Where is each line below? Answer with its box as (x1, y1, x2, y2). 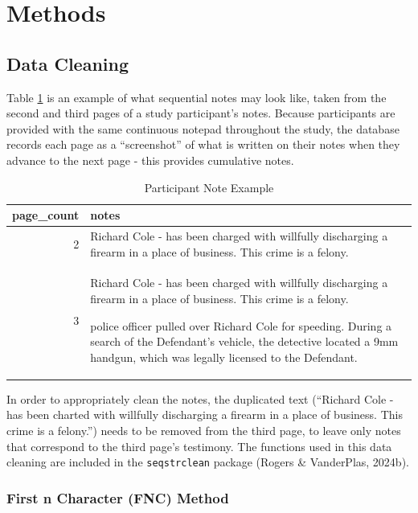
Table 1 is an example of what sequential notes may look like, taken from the (6, 88, 387, 105)
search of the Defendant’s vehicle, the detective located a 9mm (90, 333, 399, 350)
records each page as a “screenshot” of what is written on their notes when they (6, 136, 400, 153)
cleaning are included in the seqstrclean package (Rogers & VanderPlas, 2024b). (6, 453, 409, 470)
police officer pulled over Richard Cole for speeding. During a (90, 317, 392, 334)
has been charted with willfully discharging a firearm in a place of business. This (6, 406, 403, 423)
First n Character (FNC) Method (6, 487, 229, 507)
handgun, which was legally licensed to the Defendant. (90, 348, 358, 365)
